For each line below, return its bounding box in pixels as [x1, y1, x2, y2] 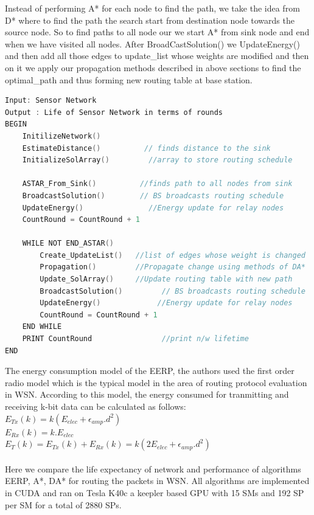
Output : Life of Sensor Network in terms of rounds [5, 108, 223, 117]
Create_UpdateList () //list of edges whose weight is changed [40, 251, 305, 260]
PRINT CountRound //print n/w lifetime [22, 334, 249, 344]
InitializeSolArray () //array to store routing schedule [22, 156, 293, 165]
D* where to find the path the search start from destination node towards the [5, 13, 295, 26]
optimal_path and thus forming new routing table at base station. [5, 73, 253, 86]
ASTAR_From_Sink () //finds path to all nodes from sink [22, 179, 293, 188]
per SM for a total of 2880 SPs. [5, 498, 122, 511]
